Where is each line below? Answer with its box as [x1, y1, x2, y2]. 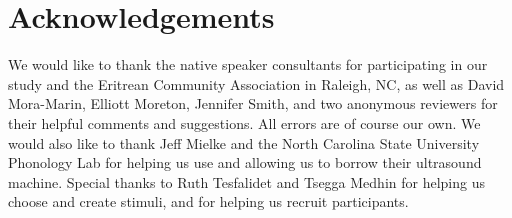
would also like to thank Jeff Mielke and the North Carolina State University [8, 132, 480, 153]
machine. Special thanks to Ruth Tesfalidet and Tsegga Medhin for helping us [8, 171, 485, 192]
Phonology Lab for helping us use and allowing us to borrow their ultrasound [8, 152, 482, 173]
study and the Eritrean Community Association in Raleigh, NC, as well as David [8, 73, 505, 94]
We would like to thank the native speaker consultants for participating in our [8, 54, 488, 75]
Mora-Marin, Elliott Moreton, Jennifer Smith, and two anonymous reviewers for [8, 93, 498, 114]
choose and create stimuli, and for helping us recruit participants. [8, 191, 409, 212]
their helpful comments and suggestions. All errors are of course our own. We [8, 112, 481, 133]
